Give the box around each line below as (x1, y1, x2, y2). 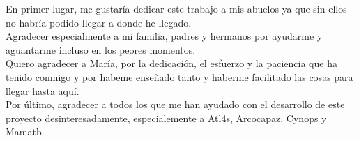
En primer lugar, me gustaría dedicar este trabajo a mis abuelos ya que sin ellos (6, 1, 347, 15)
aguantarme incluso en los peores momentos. (6, 42, 196, 57)
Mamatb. (6, 124, 45, 139)
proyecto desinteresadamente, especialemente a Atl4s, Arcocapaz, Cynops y (6, 110, 327, 125)
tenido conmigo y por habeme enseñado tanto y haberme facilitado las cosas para (6, 69, 353, 84)
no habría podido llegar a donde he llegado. (6, 15, 192, 29)
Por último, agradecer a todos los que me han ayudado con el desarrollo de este (6, 97, 345, 112)
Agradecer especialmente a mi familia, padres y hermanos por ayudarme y (6, 29, 323, 43)
